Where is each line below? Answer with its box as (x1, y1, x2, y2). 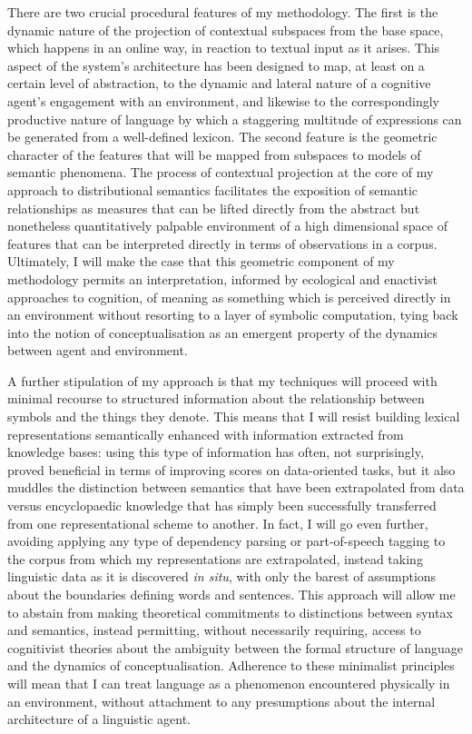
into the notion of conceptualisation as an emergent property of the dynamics (7, 322, 438, 342)
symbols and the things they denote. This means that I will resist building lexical (7, 407, 460, 426)
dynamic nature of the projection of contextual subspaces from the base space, (7, 20, 444, 39)
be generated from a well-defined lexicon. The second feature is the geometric (7, 127, 438, 146)
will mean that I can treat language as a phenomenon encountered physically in (7, 673, 450, 692)
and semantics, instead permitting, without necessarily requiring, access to (7, 620, 421, 640)
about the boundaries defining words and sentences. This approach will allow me (7, 585, 456, 603)
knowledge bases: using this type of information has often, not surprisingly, (7, 442, 424, 461)
